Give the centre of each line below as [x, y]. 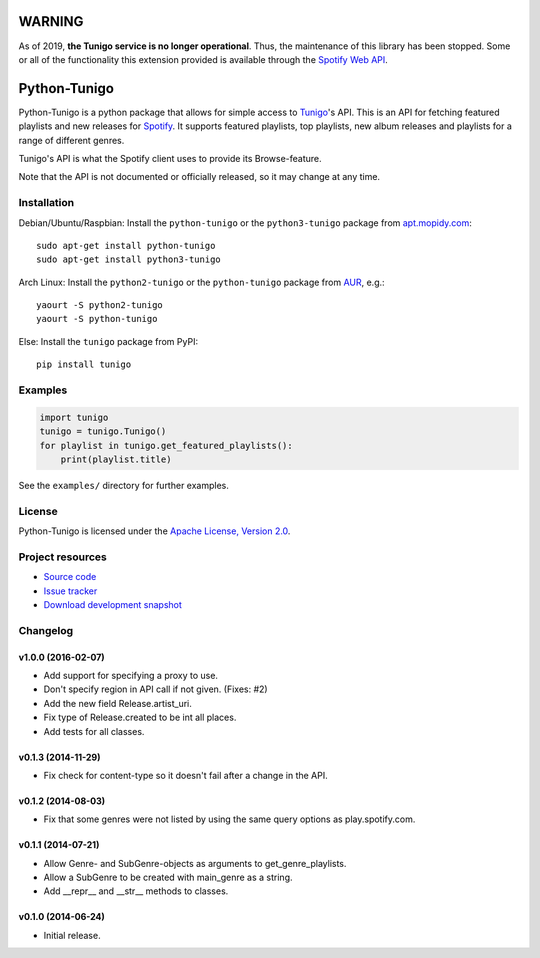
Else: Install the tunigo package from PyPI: [108, 341]
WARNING [51, 21]
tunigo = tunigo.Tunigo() [103, 431]
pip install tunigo [84, 364]
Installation [46, 203]
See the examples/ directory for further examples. [124, 485]
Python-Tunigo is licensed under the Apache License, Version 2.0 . [154, 531]
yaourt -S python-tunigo [97, 319]
